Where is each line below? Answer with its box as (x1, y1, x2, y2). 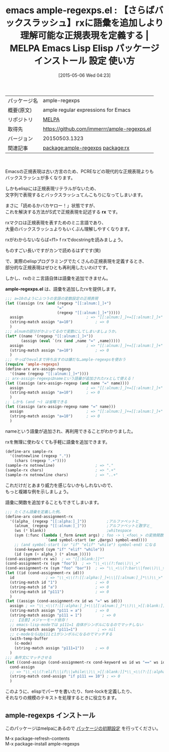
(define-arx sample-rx (5, 449, 53, 454)
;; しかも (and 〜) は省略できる (5, 400, 68, 405)
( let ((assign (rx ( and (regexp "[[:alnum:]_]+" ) (5, 300, 112, 306)
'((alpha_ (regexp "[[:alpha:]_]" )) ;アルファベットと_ (10, 519, 141, 524)
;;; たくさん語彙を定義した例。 (5, 509, 63, 514)
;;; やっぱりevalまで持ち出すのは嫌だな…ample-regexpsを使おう (5, 357, 126, 362)
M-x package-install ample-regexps (5, 741, 79, 746)
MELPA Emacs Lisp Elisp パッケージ (10, 42, 159, 54)
